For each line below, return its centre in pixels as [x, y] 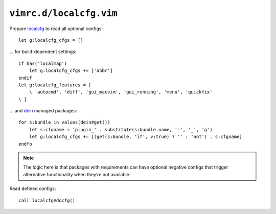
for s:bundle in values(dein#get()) [64, 122]
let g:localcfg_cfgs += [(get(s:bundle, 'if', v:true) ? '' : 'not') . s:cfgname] [135, 137]
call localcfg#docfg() [47, 200]
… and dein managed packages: [43, 111]
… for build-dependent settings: [43, 52]
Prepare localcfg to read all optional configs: [56, 29]
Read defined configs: [33, 188]
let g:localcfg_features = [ [55, 85]
